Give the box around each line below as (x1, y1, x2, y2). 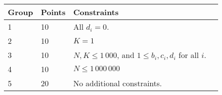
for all (179, 49, 199, 60)
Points (40, 6, 66, 18)
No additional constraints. (73, 77, 162, 89)
